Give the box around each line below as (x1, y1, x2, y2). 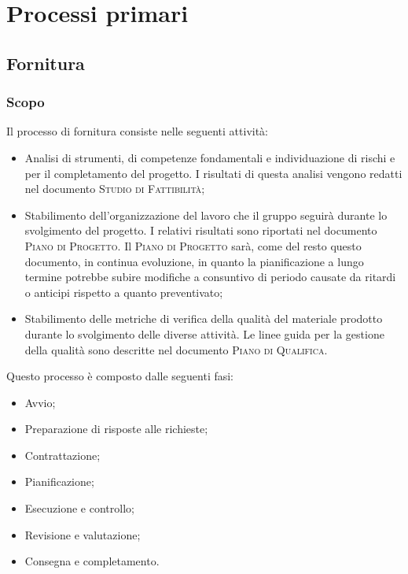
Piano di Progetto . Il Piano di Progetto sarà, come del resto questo (24, 237, 362, 254)
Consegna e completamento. (24, 553, 160, 569)
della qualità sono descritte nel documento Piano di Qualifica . (24, 341, 328, 357)
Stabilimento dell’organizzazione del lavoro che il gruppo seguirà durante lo (24, 206, 388, 223)
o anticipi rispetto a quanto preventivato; (24, 283, 223, 300)
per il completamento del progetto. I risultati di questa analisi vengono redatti (24, 165, 402, 181)
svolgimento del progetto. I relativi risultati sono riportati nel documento (24, 222, 377, 239)
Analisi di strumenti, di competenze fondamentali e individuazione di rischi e (24, 149, 395, 165)
